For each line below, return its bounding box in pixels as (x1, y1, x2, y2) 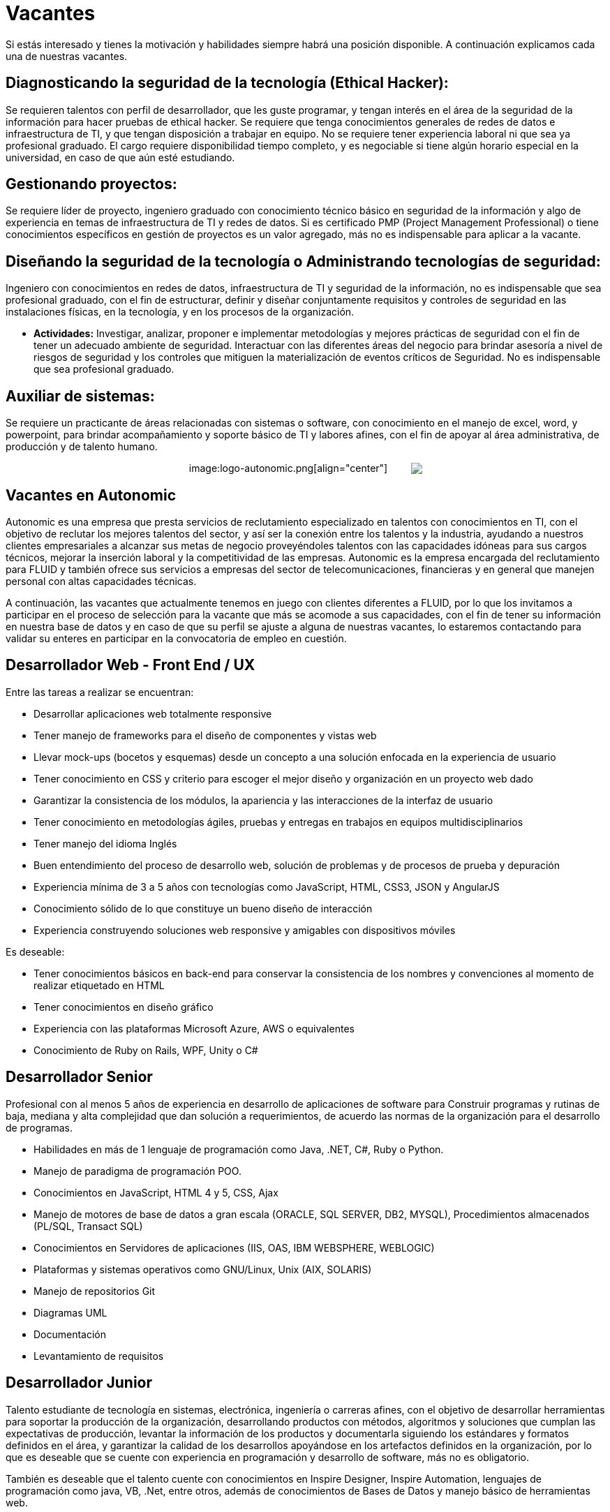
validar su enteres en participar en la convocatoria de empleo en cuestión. (6, 632, 347, 644)
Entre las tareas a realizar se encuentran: (6, 685, 194, 698)
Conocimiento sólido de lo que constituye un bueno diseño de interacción (34, 902, 373, 914)
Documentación (34, 1328, 107, 1340)
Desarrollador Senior (6, 1068, 153, 1086)
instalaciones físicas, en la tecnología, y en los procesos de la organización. (6, 306, 355, 318)
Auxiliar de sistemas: (6, 387, 155, 405)
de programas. (6, 1121, 73, 1134)
